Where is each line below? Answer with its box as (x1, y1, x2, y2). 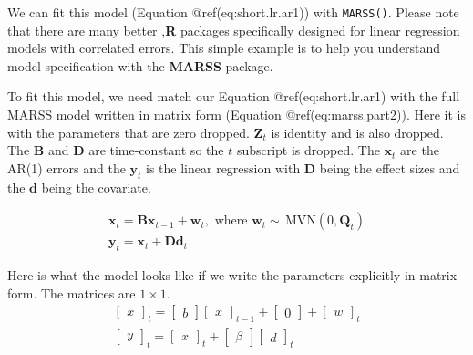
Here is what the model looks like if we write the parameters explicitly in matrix (7, 266, 458, 285)
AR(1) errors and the (7, 158, 126, 177)
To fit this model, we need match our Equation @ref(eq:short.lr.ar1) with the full (7, 87, 460, 106)
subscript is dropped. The (236, 141, 380, 160)
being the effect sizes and (319, 158, 460, 177)
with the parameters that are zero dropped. (7, 122, 250, 141)
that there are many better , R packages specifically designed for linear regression (7, 20, 460, 39)
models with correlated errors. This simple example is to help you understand (7, 38, 441, 57)
